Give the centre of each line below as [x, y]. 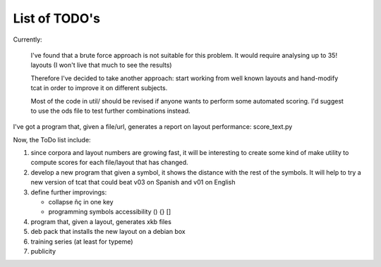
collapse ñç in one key [81, 202]
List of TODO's [57, 18]
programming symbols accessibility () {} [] [110, 212]
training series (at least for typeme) [82, 241]
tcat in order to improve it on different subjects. [99, 88]
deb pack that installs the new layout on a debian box [108, 232]
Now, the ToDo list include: [52, 139]
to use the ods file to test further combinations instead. [110, 111]
